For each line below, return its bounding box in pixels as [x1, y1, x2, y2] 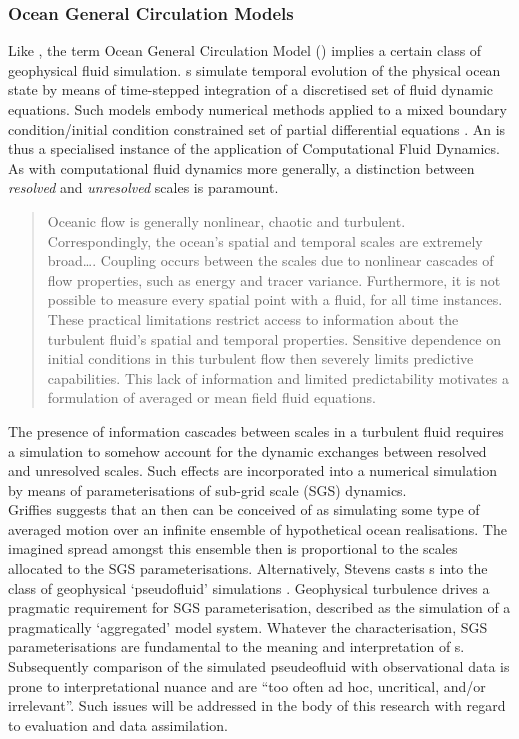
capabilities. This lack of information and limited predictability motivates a [47, 367, 509, 388]
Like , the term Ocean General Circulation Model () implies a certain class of [8, 40, 482, 61]
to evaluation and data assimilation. [8, 714, 228, 735]
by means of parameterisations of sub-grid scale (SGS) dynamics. [8, 479, 407, 500]
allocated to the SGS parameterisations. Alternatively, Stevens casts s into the [8, 558, 488, 579]
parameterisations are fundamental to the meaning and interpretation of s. [8, 636, 465, 657]
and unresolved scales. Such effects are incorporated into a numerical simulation [8, 460, 498, 481]
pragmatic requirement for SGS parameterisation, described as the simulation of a [8, 597, 511, 618]
